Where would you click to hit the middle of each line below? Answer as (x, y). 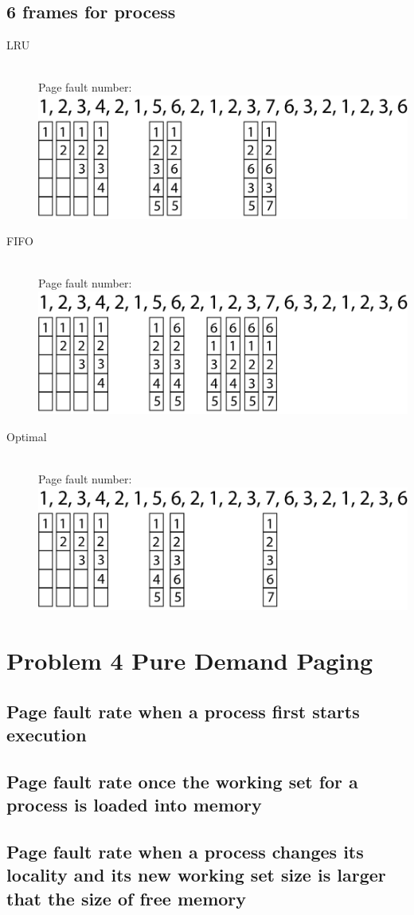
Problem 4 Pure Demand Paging (190, 661)
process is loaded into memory (134, 805)
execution (47, 735)
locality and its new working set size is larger (196, 875)
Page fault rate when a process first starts (183, 711)
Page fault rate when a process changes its (185, 851)
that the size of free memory (127, 898)
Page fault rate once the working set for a (182, 781)
